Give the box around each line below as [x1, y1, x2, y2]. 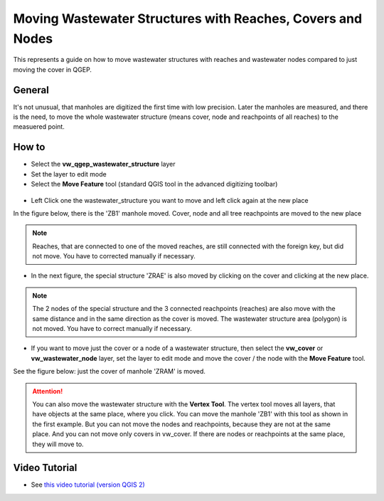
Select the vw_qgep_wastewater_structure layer [31, 160, 176, 169]
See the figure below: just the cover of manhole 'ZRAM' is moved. [13, 367, 206, 376]
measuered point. [13, 122, 65, 131]
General [13, 84, 50, 96]
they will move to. [32, 440, 85, 448]
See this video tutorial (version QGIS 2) [31, 480, 145, 489]
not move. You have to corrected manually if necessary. [32, 252, 196, 260]
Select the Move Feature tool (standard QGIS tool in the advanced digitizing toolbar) [31, 180, 278, 189]
